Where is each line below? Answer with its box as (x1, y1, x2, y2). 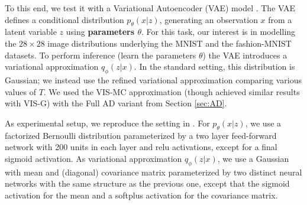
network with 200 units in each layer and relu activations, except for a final (5, 141, 277, 153)
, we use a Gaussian (217, 152, 289, 164)
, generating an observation (159, 13, 258, 25)
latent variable (5, 25, 57, 38)
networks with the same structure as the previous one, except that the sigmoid (5, 177, 290, 190)
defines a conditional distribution (5, 13, 124, 25)
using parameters (66, 25, 135, 38)
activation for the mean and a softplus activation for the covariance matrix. (5, 188, 278, 201)
